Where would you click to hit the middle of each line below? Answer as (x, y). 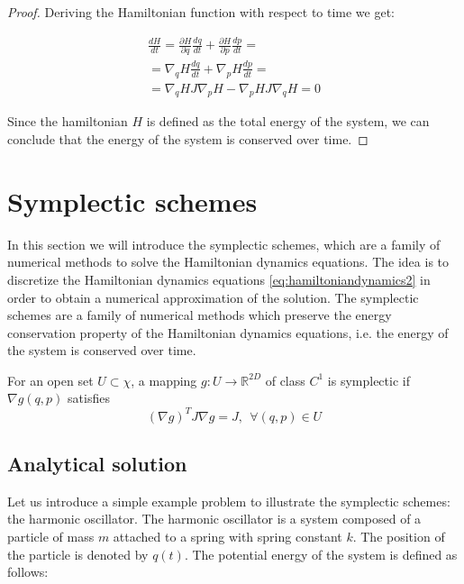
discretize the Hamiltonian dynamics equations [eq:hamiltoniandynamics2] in (219, 279)
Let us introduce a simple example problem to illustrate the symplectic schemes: (229, 501)
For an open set (50, 380)
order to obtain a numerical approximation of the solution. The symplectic (213, 297)
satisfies (89, 398)
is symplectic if (368, 380)
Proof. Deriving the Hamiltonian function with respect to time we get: (201, 12)
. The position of (399, 536)
